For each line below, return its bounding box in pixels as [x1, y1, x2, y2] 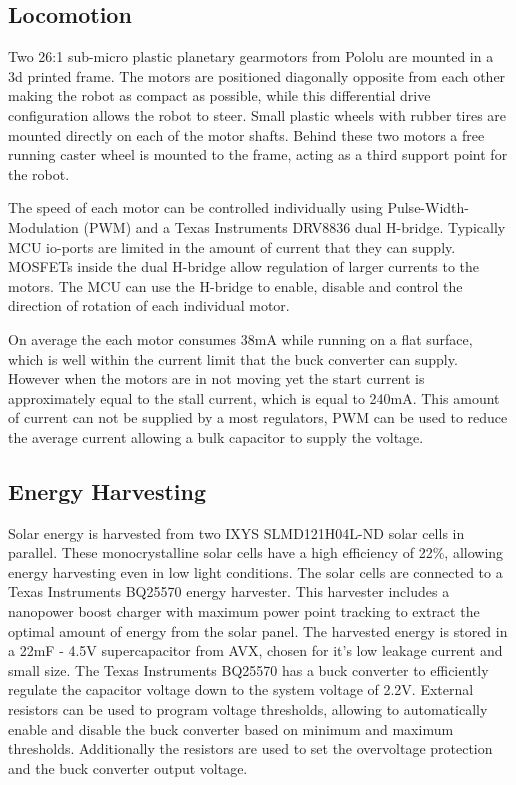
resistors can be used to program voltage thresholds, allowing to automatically [8, 699, 488, 720]
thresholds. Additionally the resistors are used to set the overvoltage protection [8, 738, 493, 759]
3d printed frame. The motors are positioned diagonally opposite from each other [8, 65, 506, 86]
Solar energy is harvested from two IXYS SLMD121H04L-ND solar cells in [8, 522, 465, 543]
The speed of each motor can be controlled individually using [8, 197, 383, 218]
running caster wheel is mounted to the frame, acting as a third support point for [8, 144, 508, 165]
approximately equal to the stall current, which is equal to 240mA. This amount [8, 387, 500, 408]
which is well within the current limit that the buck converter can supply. [8, 348, 458, 369]
